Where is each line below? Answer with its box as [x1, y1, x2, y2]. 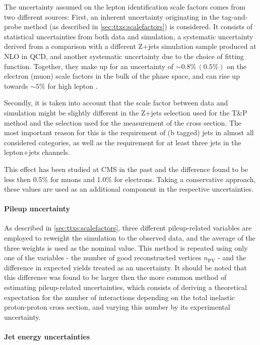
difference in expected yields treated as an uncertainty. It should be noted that [4, 262, 247, 272]
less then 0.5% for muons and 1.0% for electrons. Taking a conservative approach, [4, 174, 256, 184]
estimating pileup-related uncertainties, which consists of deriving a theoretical [4, 282, 247, 293]
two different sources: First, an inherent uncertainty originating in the [4, 11, 220, 22]
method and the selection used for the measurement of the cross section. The [4, 117, 242, 128]
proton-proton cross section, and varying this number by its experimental [4, 302, 230, 312]
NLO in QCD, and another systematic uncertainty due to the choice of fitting [4, 50, 244, 61]
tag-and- [221, 11, 248, 22]
